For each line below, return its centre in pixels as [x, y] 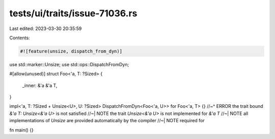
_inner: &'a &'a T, [40, 85]
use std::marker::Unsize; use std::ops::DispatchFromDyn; [69, 64]
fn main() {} [22, 130]
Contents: [20, 38]
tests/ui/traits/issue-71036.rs [73, 13]
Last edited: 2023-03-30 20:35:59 [46, 29]
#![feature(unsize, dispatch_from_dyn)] [71, 51]
